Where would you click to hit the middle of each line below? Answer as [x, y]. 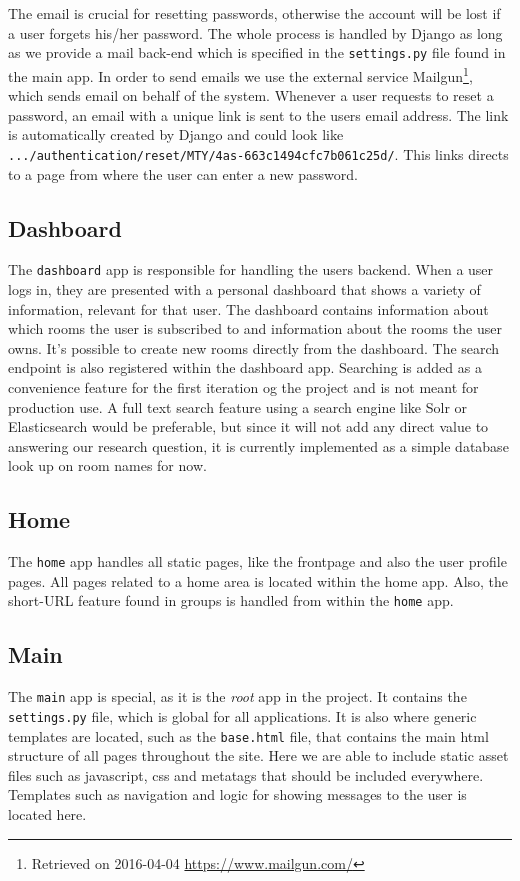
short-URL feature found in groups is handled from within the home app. [231, 600]
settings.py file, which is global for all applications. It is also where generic [242, 715]
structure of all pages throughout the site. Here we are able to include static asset [258, 755]
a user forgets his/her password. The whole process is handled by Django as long [255, 32]
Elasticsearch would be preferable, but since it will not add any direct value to [248, 426]
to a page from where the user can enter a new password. [183, 173]
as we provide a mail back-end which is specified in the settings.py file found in [257, 52]
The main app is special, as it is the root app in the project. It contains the [237, 696]
